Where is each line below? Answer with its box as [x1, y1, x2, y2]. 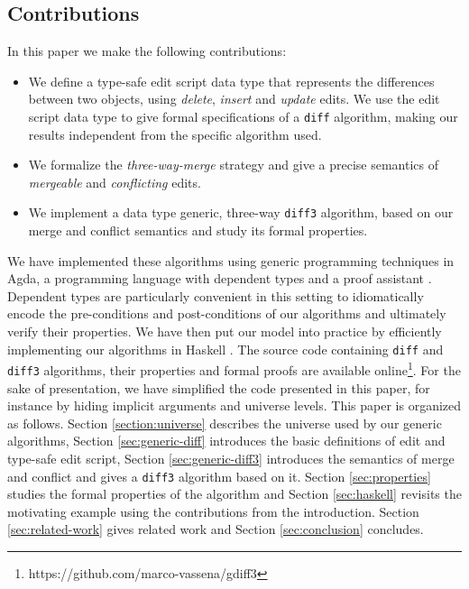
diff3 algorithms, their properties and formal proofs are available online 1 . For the [7, 358, 461, 379]
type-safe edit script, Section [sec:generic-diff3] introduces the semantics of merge [7, 448, 455, 467]
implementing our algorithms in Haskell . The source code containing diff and [7, 339, 444, 358]
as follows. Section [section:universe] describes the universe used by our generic [7, 413, 442, 432]
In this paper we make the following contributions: [7, 41, 287, 60]
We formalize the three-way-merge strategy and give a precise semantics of [28, 155, 439, 174]
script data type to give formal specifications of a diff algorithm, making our [28, 106, 458, 125]
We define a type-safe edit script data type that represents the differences [28, 71, 435, 90]
